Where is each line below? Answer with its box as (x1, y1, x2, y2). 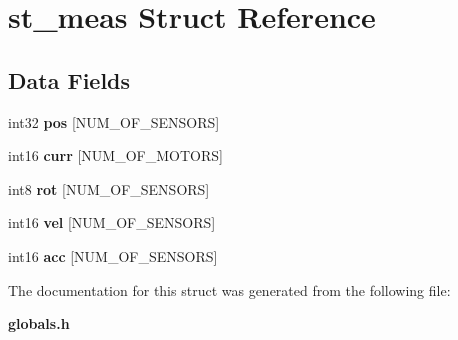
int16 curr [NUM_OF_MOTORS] (8, 145, 223, 166)
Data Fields (8, 64, 131, 95)
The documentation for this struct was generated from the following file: (8, 279, 451, 300)
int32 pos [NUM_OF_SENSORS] (8, 111, 220, 132)
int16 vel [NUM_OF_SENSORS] (8, 212, 216, 233)
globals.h (8, 313, 70, 334)
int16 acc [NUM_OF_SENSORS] (8, 245, 218, 266)
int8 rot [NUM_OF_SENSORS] (8, 178, 210, 199)
